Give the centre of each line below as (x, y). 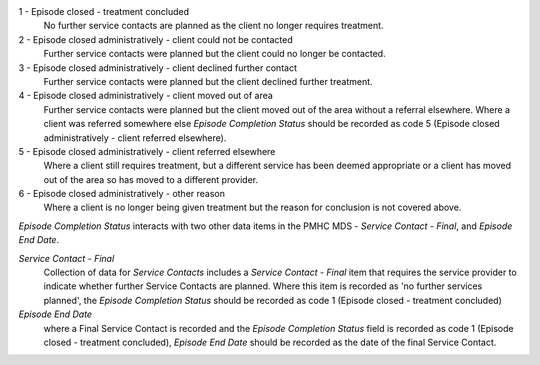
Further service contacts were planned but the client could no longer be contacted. (214, 54)
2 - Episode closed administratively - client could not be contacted (156, 39)
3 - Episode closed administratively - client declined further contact (157, 67)
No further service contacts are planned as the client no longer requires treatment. (213, 26)
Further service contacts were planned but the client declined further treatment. (208, 81)
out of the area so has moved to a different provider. (151, 179)
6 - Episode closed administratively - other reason (121, 194)
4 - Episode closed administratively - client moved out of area (146, 96)
